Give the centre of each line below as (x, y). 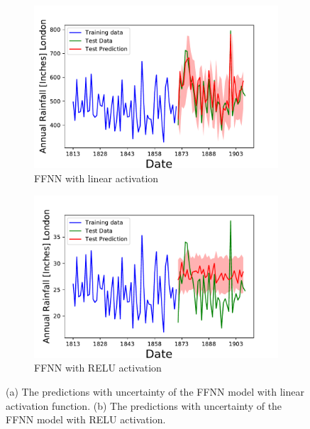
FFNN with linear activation (96, 178)
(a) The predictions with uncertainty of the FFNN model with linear (155, 392)
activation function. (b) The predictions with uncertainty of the (144, 405)
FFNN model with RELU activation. (86, 419)
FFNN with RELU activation (98, 368)
